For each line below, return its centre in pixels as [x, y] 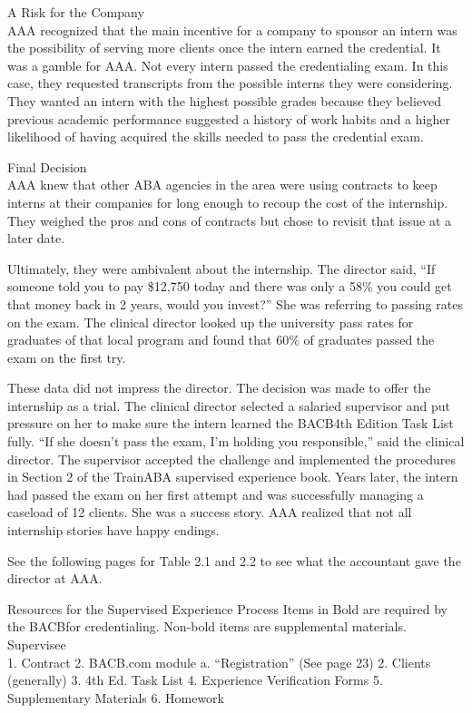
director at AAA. [55, 578]
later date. [36, 238]
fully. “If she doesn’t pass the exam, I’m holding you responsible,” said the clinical [236, 441]
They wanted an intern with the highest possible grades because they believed [225, 100]
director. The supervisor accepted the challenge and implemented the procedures [231, 459]
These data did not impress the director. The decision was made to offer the [219, 388]
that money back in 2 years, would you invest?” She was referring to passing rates [235, 303]
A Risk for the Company [76, 12]
